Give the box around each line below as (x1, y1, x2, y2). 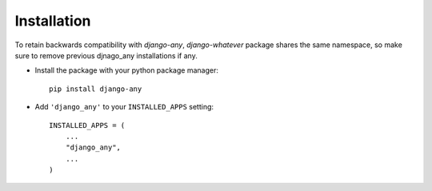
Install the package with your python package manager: (34, 66, 219, 75)
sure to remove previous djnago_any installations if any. (14, 50, 198, 60)
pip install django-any (49, 84, 142, 94)
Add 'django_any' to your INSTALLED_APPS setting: (34, 102, 214, 112)
